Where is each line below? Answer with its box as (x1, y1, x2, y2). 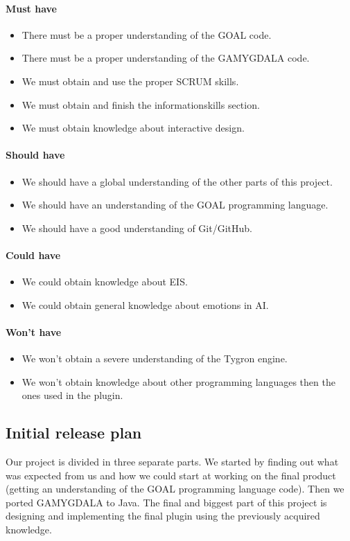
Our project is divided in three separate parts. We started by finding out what (6, 454, 339, 469)
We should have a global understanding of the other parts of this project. (21, 174, 333, 188)
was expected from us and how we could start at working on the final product (6, 468, 336, 482)
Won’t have (6, 324, 62, 339)
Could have (6, 247, 61, 262)
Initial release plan (6, 422, 142, 443)
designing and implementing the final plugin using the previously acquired (6, 508, 320, 523)
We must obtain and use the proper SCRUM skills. (21, 73, 239, 88)
